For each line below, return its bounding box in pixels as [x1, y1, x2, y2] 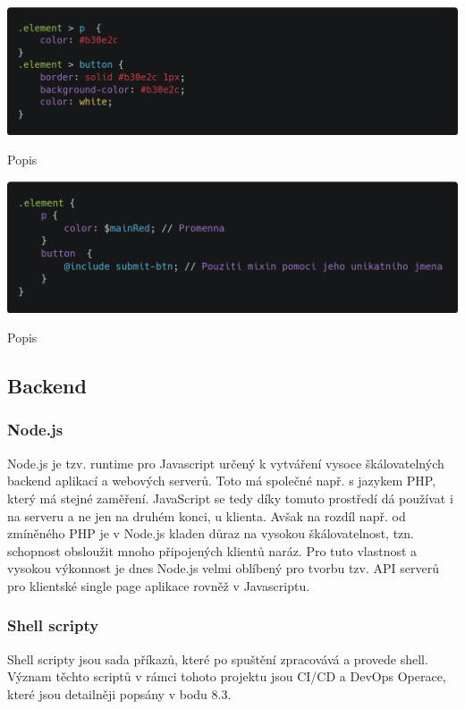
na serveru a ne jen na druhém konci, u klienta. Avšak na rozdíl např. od [7, 506, 406, 525]
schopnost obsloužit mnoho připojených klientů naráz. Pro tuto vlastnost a [7, 541, 418, 560]
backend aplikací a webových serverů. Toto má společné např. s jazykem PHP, [7, 471, 436, 490]
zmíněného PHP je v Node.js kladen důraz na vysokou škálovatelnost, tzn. [7, 524, 414, 543]
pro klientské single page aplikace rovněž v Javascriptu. [7, 576, 310, 595]
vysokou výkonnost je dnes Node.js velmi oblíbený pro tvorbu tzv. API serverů [7, 559, 439, 578]
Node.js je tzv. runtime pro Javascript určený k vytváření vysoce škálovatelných [7, 453, 444, 472]
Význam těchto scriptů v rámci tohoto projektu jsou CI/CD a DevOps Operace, [7, 667, 446, 686]
